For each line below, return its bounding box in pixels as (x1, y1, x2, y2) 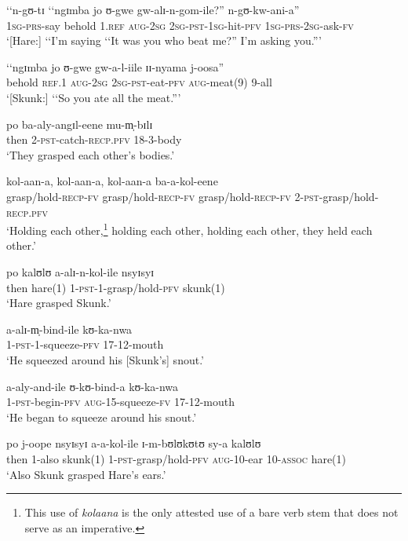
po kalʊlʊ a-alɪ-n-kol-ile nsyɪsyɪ (6, 263, 155, 280)
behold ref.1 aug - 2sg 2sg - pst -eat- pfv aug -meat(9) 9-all (6, 74, 272, 90)
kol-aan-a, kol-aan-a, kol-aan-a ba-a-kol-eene (6, 173, 218, 189)
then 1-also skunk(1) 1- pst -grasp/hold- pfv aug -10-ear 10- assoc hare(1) (6, 450, 347, 466)
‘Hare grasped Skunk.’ (6, 294, 111, 311)
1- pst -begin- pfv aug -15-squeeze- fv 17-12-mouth (6, 393, 235, 410)
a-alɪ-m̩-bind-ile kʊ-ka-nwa (6, 320, 133, 337)
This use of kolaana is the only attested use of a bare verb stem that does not (24, 504, 399, 521)
